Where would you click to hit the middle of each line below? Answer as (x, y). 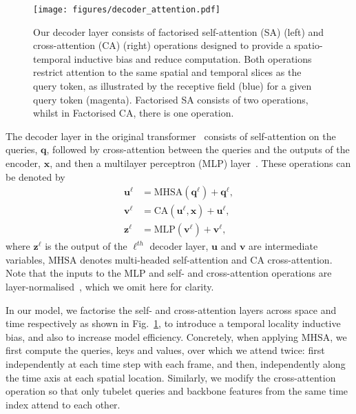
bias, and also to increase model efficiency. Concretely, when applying (152, 336)
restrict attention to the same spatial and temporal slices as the (167, 72)
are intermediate (283, 246)
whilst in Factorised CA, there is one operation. (134, 113)
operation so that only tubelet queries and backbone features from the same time (177, 391)
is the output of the (86, 246)
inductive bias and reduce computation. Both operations (193, 58)
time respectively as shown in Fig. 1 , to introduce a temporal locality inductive (173, 323)
